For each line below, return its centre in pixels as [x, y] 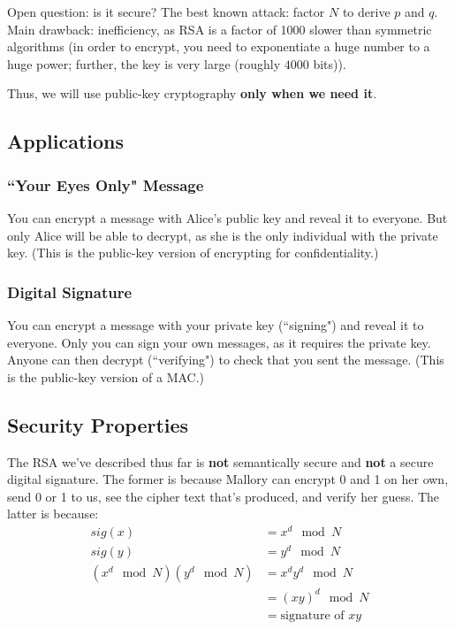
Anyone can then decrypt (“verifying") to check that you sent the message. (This [226, 360]
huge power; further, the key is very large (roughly [144, 63]
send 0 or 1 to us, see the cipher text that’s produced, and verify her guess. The [224, 496]
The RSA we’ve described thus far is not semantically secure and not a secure [220, 461]
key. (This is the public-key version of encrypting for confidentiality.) [193, 253]
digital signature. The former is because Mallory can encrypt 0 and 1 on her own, [228, 479]
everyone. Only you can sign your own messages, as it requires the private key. [219, 342]
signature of [312, 615]
